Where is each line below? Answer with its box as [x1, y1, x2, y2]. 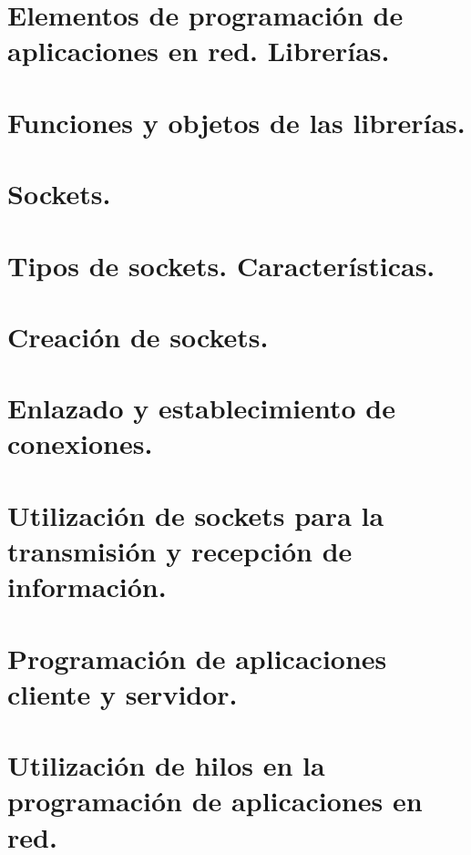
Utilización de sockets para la [7, 496, 384, 533]
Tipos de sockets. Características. [7, 246, 435, 283]
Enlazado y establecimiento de [7, 389, 395, 427]
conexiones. [7, 425, 153, 462]
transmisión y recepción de [7, 532, 353, 569]
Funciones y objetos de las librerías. [7, 103, 466, 140]
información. [7, 568, 167, 605]
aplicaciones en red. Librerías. [7, 32, 390, 69]
